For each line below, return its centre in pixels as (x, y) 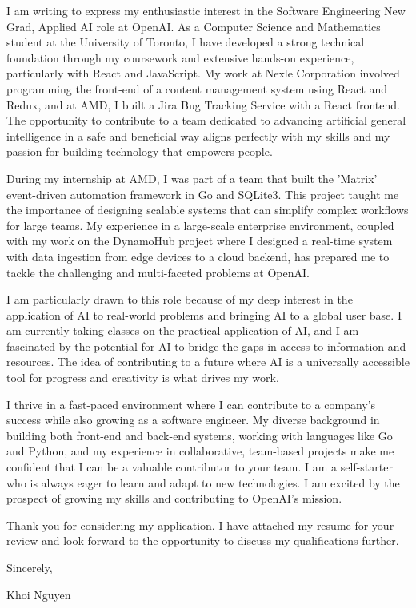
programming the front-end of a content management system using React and (197, 88)
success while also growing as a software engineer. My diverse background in (193, 420)
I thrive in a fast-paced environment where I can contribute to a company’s (191, 404)
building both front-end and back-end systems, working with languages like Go (200, 435)
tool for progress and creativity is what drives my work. (143, 378)
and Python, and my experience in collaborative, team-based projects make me (200, 451)
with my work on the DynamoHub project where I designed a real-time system (200, 241)
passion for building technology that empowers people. (140, 151)
